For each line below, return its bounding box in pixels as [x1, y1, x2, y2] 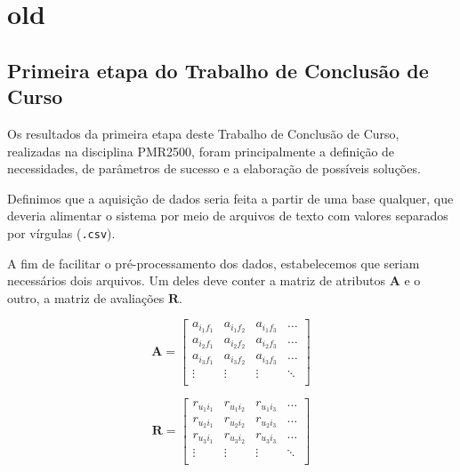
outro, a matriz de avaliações [7, 288, 165, 307]
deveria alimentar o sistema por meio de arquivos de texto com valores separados [7, 206, 448, 225]
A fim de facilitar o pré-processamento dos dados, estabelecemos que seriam [7, 253, 420, 272]
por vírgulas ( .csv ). [7, 223, 116, 242]
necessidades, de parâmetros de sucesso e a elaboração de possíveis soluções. [7, 159, 421, 178]
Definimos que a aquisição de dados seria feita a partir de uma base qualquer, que [7, 188, 454, 207]
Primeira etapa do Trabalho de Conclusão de [7, 56, 429, 84]
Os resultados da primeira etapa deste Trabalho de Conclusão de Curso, [7, 124, 399, 142]
